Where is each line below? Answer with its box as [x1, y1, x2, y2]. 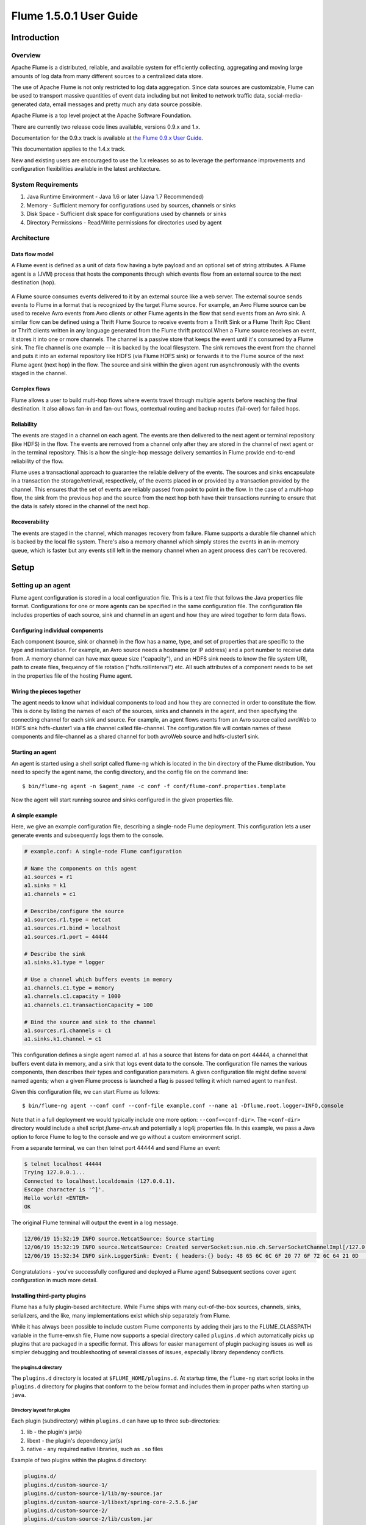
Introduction [11, 32, 60, 43]
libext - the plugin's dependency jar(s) [26, 1437, 123, 1444]
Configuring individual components [11, 626, 104, 634]
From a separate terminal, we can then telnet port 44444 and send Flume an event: [11, 1144, 221, 1151]
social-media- [267, 92, 303, 99]
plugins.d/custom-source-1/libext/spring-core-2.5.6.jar [24, 1498, 198, 1505]
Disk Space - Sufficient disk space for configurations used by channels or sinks [26, 210, 227, 218]
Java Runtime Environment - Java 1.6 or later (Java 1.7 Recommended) [26, 193, 204, 201]
